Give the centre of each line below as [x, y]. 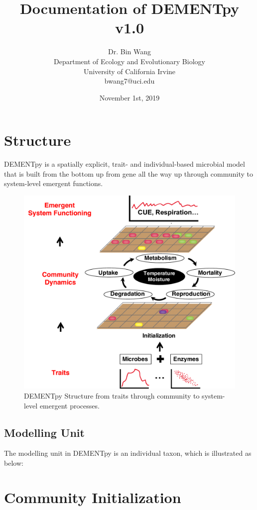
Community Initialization [93, 497]
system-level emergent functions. [54, 183]
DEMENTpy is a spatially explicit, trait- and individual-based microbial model [125, 164]
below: [14, 462]
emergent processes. [69, 405]
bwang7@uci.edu [129, 81]
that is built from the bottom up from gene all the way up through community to [128, 173]
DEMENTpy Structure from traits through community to [112, 395]
